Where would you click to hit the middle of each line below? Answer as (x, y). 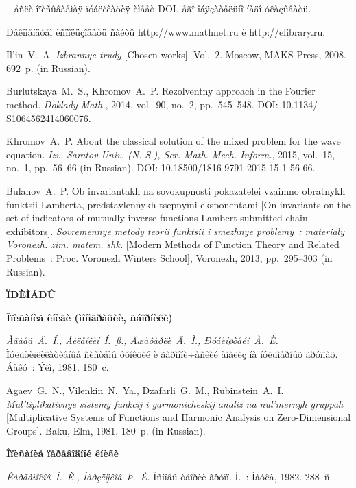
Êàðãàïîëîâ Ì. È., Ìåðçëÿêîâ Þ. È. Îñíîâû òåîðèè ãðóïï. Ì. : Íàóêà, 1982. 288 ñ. (169, 477)
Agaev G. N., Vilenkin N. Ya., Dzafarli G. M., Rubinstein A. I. (145, 390)
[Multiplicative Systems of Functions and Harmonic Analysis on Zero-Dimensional (179, 417)
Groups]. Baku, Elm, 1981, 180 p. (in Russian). (106, 430)
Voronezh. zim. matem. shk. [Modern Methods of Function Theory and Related (173, 244)
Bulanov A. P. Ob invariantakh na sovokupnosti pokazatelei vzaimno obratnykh (176, 190)
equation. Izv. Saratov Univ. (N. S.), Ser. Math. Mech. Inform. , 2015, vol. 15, (171, 154)
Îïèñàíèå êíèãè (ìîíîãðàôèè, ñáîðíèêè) (90, 317)
